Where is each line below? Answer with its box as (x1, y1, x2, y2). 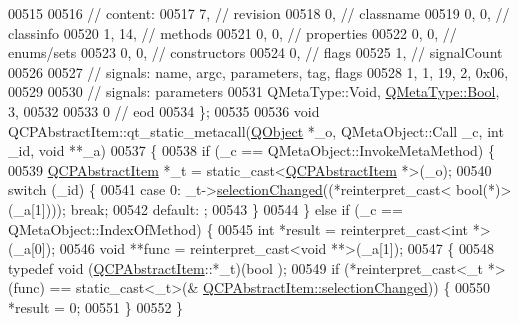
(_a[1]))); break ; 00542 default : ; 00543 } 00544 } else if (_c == (8, 198, 403, 219)
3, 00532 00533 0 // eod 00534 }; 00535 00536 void (8, 100, 320, 121)
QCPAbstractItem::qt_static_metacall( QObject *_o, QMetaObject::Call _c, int (8, 120, 504, 141)
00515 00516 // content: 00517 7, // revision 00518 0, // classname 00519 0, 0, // (8, 3, 510, 23)
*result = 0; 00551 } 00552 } (8, 296, 184, 317)
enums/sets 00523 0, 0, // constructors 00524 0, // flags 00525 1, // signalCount (8, 42, 503, 63)
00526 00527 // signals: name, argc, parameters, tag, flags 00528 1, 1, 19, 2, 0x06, (8, 61, 509, 82)
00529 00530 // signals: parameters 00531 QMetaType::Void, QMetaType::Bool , (8, 81, 500, 102)
